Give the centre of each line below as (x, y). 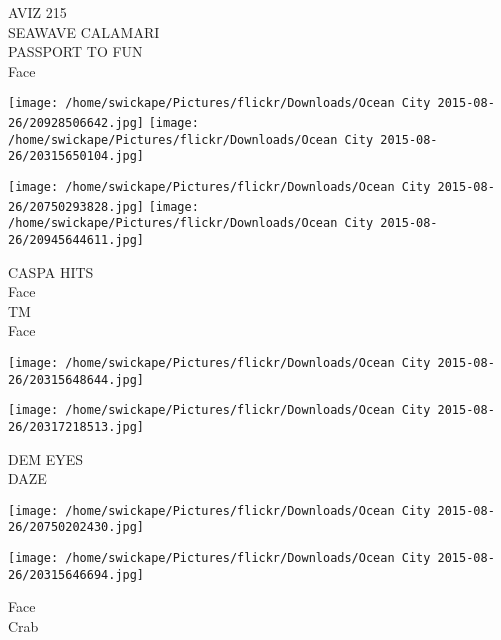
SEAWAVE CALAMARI (84, 31)
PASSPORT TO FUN (75, 51)
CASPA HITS (51, 271)
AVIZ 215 (37, 12)
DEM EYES (46, 458)
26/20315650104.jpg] (76, 156)
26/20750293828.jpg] (76, 206)
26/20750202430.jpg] (76, 527)
